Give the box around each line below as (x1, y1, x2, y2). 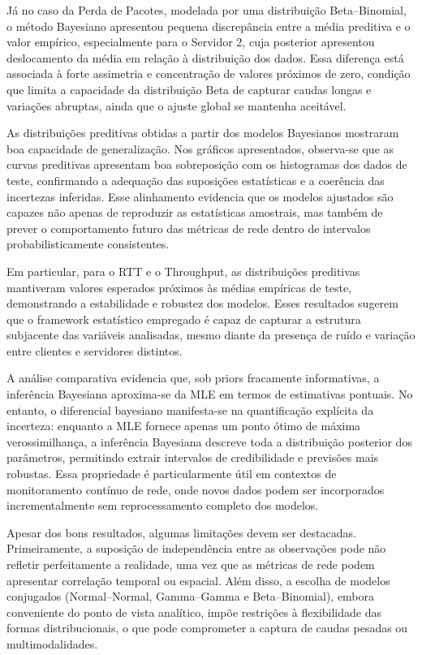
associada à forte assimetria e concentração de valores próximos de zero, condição (6, 65, 411, 82)
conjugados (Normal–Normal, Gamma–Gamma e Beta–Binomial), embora (6, 588, 375, 605)
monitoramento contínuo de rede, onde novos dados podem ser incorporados (6, 480, 385, 498)
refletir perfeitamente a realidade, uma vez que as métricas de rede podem (6, 556, 375, 572)
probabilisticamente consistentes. (6, 235, 170, 252)
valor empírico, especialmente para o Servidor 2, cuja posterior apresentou (6, 33, 375, 50)
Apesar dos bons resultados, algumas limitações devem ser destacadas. (6, 524, 356, 541)
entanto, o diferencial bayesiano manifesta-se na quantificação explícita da (6, 401, 374, 418)
